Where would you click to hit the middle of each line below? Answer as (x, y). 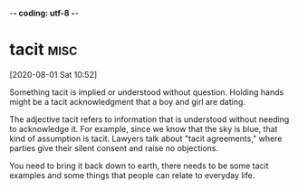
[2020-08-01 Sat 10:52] (53, 74)
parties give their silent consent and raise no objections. (114, 147)
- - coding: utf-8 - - (44, 13)
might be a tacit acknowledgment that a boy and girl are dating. (128, 101)
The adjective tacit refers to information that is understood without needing (149, 119)
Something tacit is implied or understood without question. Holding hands (147, 92)
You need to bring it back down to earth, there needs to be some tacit (139, 166)
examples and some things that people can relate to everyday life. (132, 175)
